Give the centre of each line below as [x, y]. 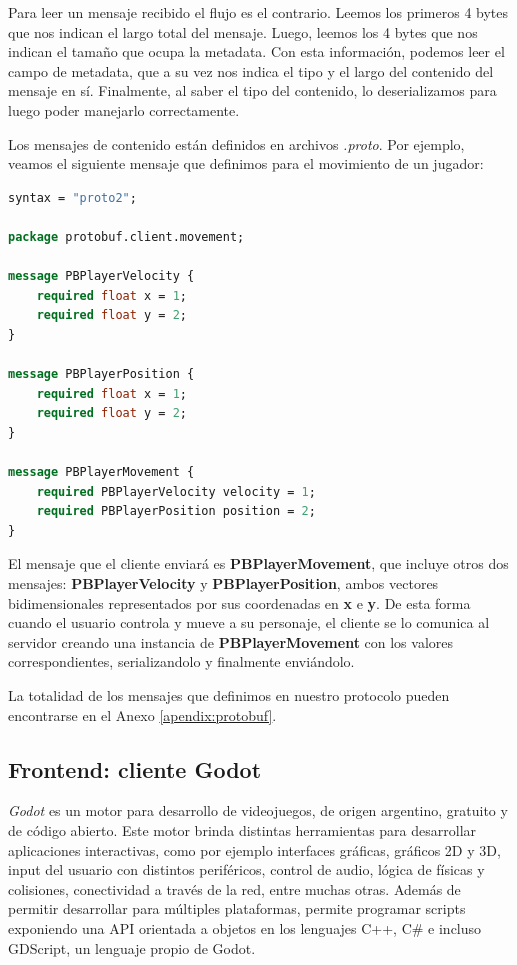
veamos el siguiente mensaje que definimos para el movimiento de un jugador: [246, 163]
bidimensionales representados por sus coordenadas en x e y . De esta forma [239, 602]
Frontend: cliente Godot [135, 768]
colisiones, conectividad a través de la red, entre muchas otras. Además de [234, 888]
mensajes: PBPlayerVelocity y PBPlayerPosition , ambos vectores [223, 583]
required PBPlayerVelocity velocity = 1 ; [176, 491]
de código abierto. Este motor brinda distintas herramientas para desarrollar [242, 829]
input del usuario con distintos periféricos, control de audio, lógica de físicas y [246, 869]
